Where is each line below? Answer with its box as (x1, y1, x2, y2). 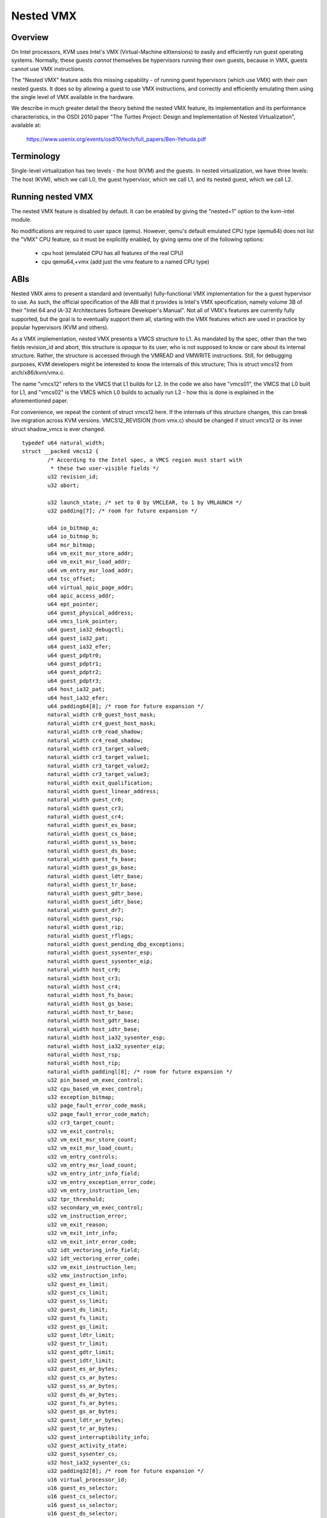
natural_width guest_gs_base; (47, 864, 137, 871)
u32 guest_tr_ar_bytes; (47, 1425, 118, 1432)
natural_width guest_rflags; (47, 932, 134, 939)
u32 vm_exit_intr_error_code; (47, 1238, 137, 1245)
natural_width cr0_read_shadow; (47, 729, 144, 735)
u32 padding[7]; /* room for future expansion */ (47, 508, 198, 514)
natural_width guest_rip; (47, 924, 124, 931)
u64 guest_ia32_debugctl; (47, 626, 124, 633)
